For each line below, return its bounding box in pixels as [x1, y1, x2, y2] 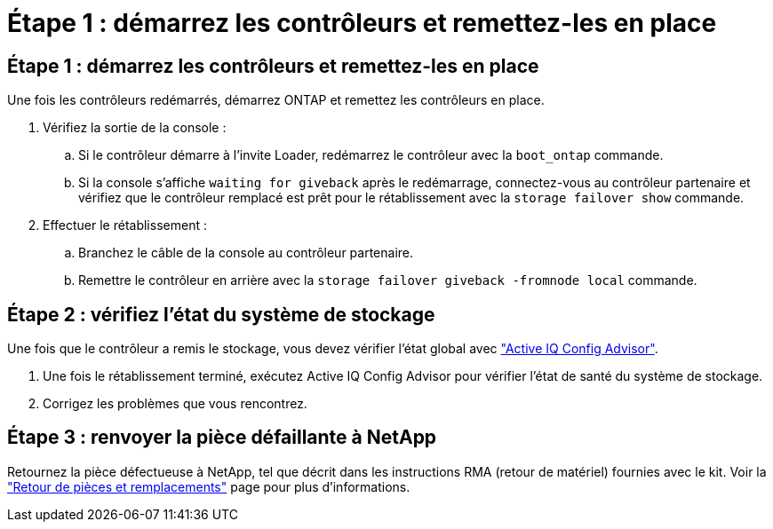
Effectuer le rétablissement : [43, 217, 207, 233]
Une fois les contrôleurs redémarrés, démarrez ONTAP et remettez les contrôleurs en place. [7, 92, 545, 108]
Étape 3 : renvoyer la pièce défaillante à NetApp [7, 426, 437, 449]
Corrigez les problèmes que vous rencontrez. [43, 396, 307, 412]
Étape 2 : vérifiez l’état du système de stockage [7, 303, 435, 326]
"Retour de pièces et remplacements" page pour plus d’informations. [7, 478, 410, 494]
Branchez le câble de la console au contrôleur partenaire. [78, 245, 414, 261]
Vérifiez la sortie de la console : [43, 120, 227, 136]
